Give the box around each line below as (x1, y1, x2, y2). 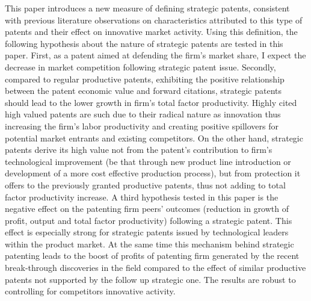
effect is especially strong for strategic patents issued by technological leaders (5, 226, 289, 238)
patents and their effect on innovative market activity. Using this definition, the (5, 25, 298, 38)
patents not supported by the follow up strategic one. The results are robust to (5, 273, 296, 285)
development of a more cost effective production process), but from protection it (5, 167, 301, 179)
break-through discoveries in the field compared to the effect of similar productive (5, 261, 306, 274)
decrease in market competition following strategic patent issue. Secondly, (5, 60, 276, 73)
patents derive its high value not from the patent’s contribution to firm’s (5, 143, 273, 156)
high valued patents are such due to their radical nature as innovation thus (5, 108, 281, 120)
